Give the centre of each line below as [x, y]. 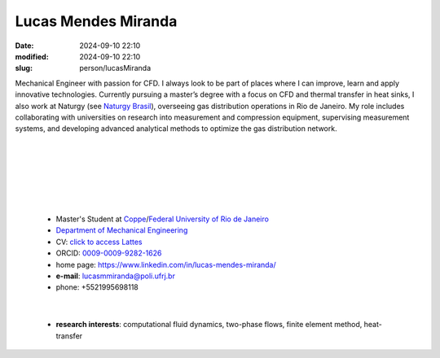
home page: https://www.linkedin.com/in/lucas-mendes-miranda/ [166, 264]
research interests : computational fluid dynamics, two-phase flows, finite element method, [209, 325]
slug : [24, 68]
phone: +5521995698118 [97, 287]
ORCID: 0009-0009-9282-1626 [109, 253]
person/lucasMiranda [115, 68]
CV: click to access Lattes [99, 242]
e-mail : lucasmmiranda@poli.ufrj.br [115, 276]
